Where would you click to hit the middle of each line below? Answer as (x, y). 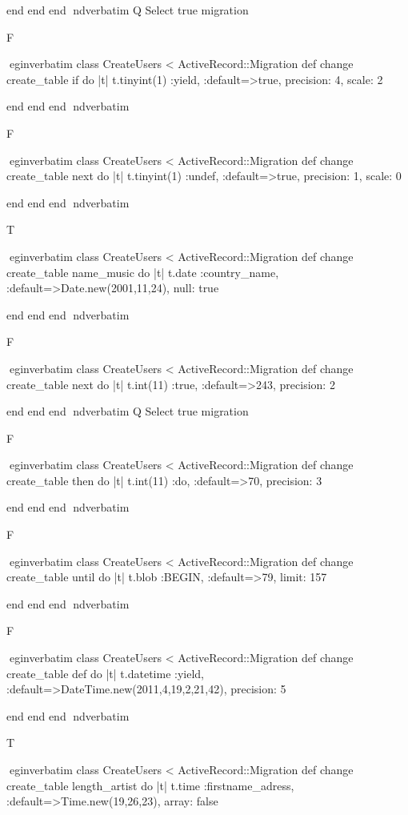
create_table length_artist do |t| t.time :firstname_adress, (150, 785)
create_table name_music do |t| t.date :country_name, (143, 272)
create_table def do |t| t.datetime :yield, (105, 673)
